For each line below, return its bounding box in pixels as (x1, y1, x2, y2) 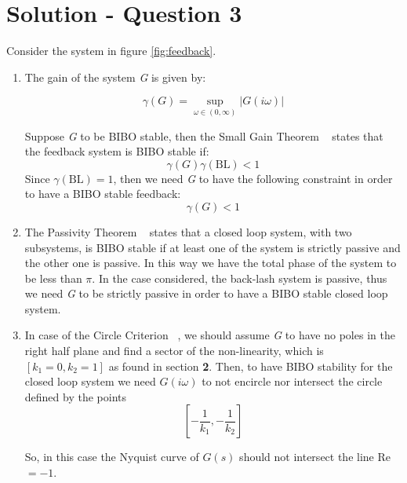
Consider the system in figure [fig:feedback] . (6, 42, 216, 59)
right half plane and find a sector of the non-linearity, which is (24, 342, 324, 359)
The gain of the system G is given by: (24, 68, 206, 85)
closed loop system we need (24, 373, 156, 390)
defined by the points (24, 388, 127, 404)
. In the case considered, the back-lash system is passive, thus (92, 269, 387, 286)
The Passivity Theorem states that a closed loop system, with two (24, 223, 352, 240)
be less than (24, 269, 82, 286)
